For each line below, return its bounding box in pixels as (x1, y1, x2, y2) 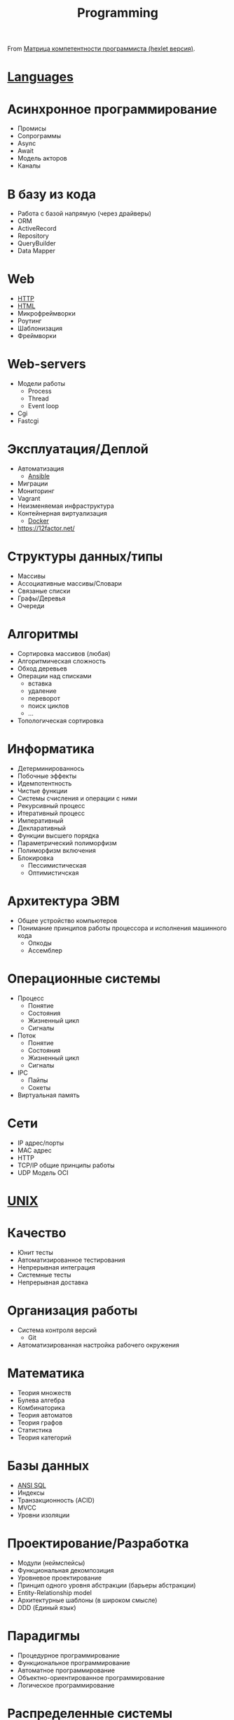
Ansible (27, 472, 50, 481)
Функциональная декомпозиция (17, 1566, 114, 1574)
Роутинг (17, 317, 42, 325)
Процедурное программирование (17, 1651, 121, 1660)
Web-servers (7, 356, 86, 372)
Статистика (17, 1425, 53, 1434)
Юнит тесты (17, 1248, 54, 1256)
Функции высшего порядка (17, 831, 99, 840)
